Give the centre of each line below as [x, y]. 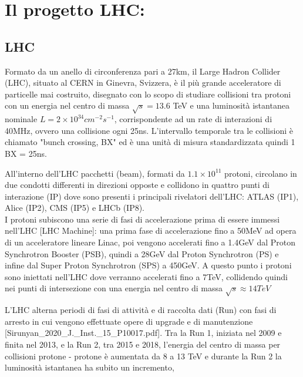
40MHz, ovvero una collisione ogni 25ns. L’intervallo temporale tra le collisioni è [149, 130]
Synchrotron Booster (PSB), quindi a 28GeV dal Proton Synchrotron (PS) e [142, 253]
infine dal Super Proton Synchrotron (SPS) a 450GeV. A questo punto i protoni [148, 265]
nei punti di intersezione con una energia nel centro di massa [114, 288]
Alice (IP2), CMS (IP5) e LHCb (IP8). [75, 208]
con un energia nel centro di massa [67, 105]
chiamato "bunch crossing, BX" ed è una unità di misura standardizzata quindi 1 [150, 142]
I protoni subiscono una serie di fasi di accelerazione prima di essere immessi [142, 219]
